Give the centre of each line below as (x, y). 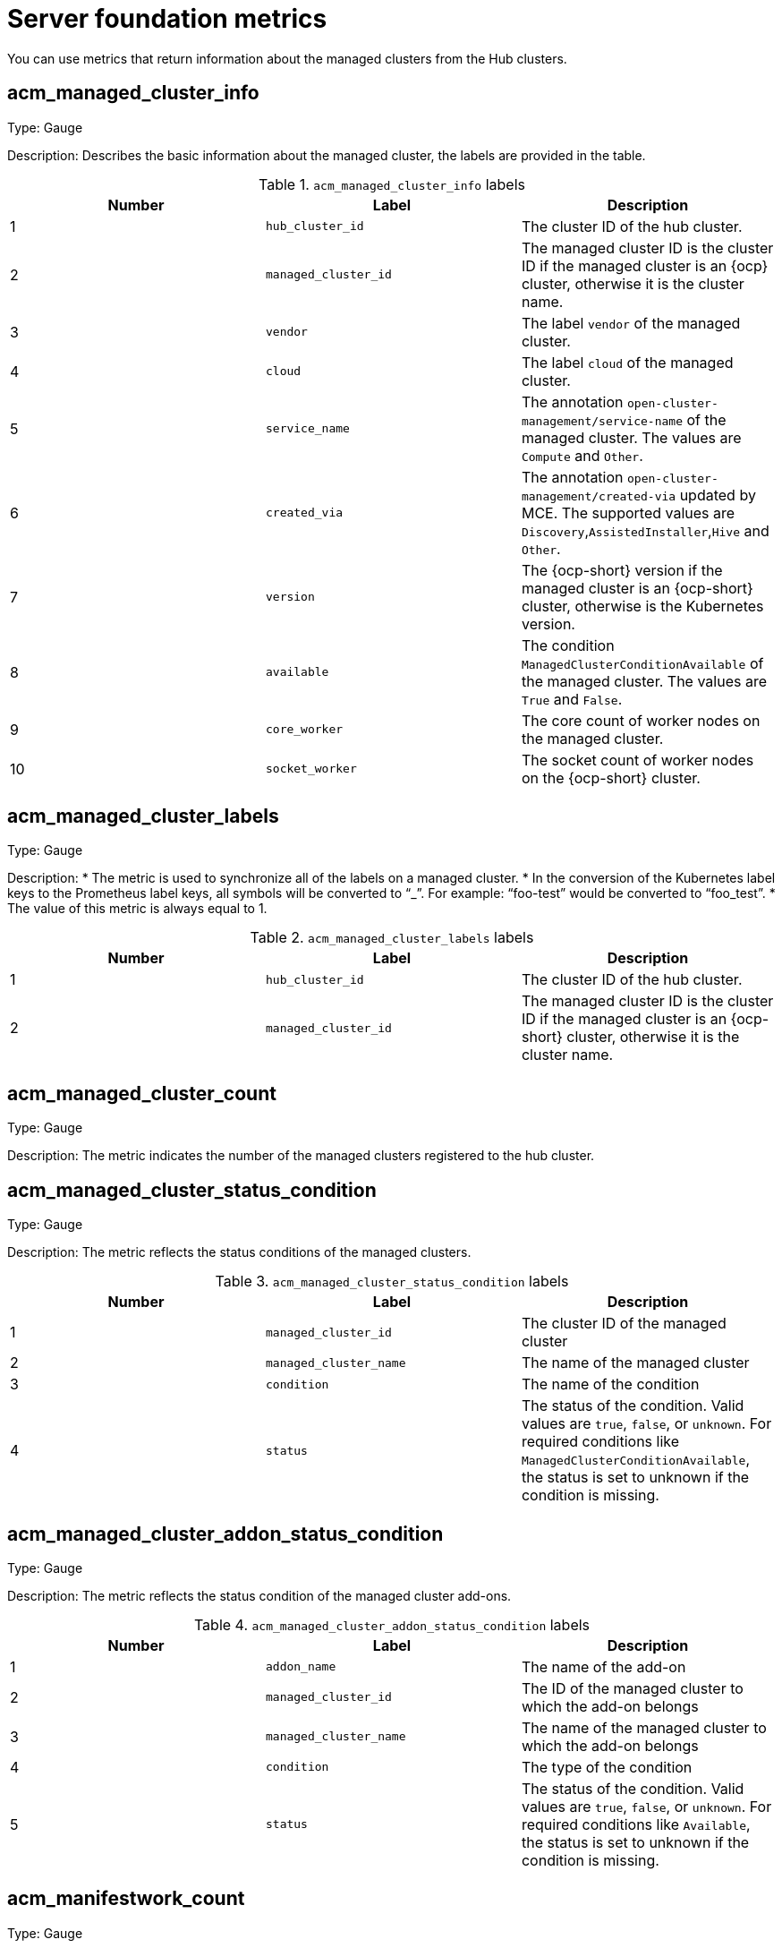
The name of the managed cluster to (644, 1727)
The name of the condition (610, 1384)
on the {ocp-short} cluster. (611, 777)
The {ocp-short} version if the (622, 570)
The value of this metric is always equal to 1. (137, 909)
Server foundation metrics (167, 19)
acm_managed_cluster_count (142, 1093)
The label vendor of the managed (631, 323)
